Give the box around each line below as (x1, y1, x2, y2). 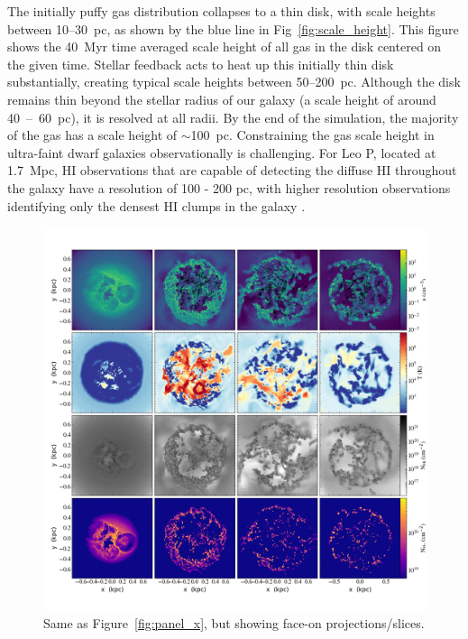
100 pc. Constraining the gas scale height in (190, 125, 435, 144)
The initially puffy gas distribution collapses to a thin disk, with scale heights (7, 2, 436, 20)
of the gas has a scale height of (7, 125, 178, 144)
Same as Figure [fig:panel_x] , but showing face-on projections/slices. (43, 613, 425, 632)
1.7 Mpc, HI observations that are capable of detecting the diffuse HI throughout (7, 161, 457, 180)
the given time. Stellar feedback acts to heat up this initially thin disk (7, 54, 394, 73)
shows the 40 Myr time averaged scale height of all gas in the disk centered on (7, 37, 442, 56)
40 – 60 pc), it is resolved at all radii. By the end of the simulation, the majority (7, 107, 459, 126)
